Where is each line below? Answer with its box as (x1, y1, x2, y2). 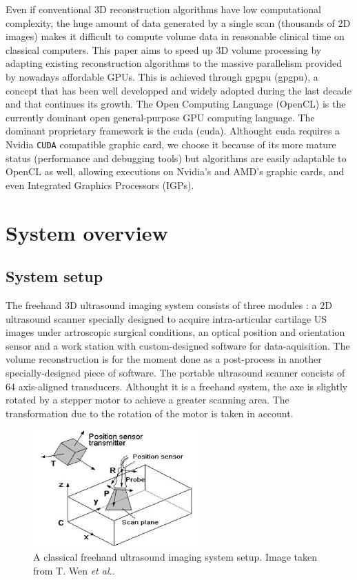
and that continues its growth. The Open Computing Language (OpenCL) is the (6, 97, 346, 111)
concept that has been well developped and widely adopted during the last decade (6, 83, 351, 97)
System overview (6, 218, 168, 246)
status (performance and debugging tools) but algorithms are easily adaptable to (6, 150, 347, 165)
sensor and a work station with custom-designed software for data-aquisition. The (6, 338, 350, 352)
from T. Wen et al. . (33, 563, 115, 577)
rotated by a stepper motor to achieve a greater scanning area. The (6, 392, 289, 407)
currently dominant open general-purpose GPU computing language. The (6, 110, 315, 124)
